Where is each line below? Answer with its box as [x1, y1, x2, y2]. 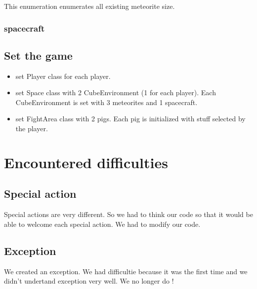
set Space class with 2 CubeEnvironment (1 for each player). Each [15, 87, 216, 98]
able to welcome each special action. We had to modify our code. [4, 218, 201, 229]
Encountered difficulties [4, 152, 168, 172]
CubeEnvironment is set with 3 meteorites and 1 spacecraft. [15, 97, 198, 107]
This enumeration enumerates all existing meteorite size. [4, 1, 175, 11]
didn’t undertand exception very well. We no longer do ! [4, 276, 174, 286]
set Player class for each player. [15, 71, 111, 81]
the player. [15, 123, 48, 134]
